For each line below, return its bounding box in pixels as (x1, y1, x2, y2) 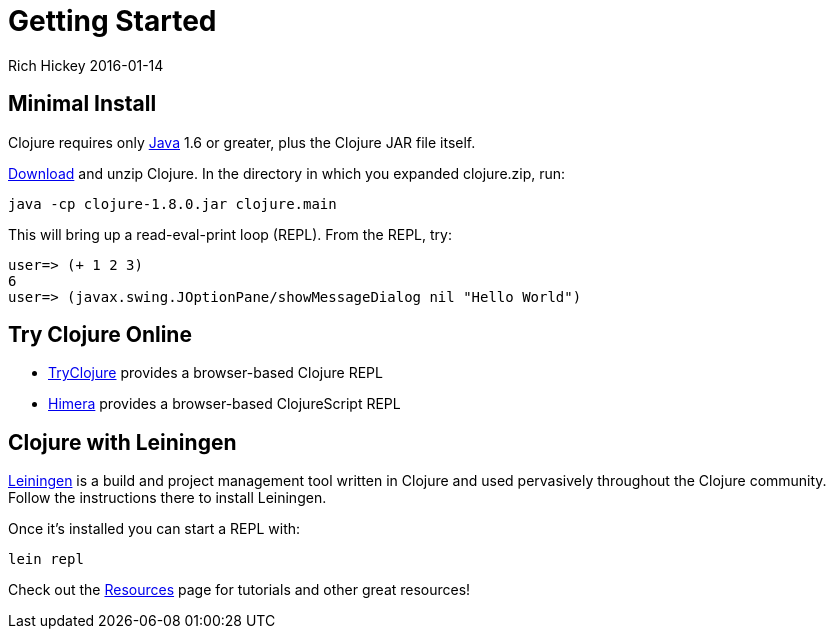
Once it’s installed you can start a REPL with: (8, 520, 301, 538)
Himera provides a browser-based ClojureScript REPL (48, 395, 401, 413)
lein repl (8, 551, 84, 568)
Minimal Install (8, 91, 157, 117)
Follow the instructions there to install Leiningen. (8, 489, 327, 507)
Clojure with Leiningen (8, 429, 237, 455)
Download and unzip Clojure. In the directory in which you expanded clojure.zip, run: (8, 164, 566, 182)
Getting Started (8, 4, 217, 38)
